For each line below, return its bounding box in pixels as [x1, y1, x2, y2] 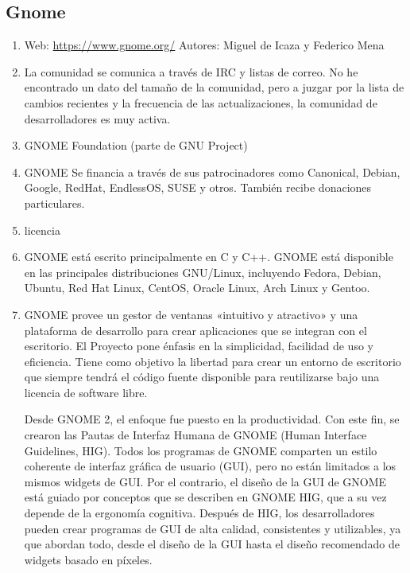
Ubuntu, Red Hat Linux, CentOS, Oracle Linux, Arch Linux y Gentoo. [24, 279, 370, 296]
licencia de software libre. [24, 384, 148, 400]
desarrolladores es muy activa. [24, 110, 171, 127]
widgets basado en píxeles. [24, 551, 153, 567]
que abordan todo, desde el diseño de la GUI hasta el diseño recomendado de [24, 536, 400, 552]
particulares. [24, 194, 85, 211]
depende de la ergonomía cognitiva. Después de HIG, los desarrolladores [24, 505, 375, 521]
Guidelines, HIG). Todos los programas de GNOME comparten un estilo [24, 442, 377, 458]
